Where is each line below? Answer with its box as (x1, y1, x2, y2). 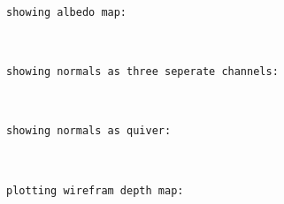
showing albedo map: (6, 6, 127, 19)
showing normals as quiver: (6, 125, 172, 138)
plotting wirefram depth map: (6, 184, 184, 197)
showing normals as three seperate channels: (6, 65, 279, 79)
